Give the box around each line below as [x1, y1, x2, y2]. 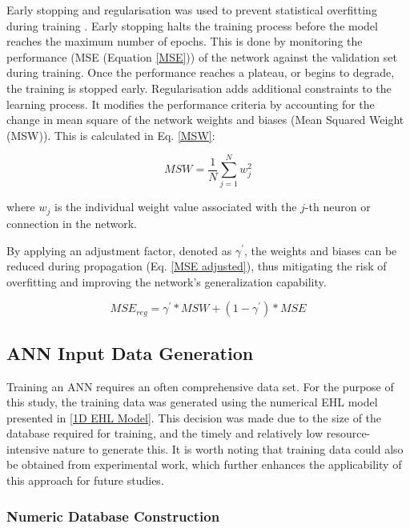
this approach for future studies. [6, 472, 164, 489]
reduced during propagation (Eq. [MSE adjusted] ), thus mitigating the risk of [6, 258, 387, 274]
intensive [6, 440, 50, 457]
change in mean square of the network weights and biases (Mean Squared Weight [6, 111, 404, 128]
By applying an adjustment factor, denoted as [6, 242, 232, 258]
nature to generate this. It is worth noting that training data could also [53, 440, 404, 457]
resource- [326, 425, 371, 442]
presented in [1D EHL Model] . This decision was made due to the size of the [6, 409, 382, 426]
